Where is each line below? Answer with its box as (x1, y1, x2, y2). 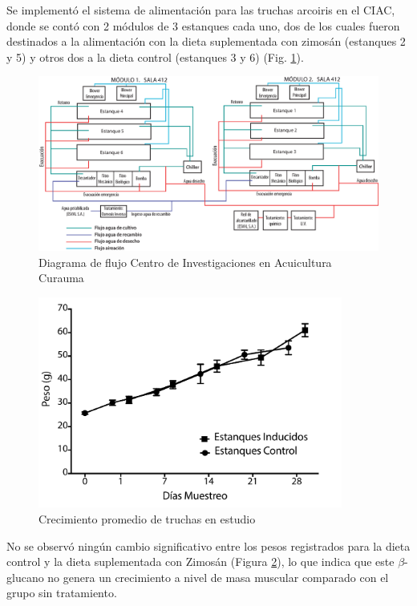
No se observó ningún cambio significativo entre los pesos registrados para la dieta (6, 537, 411, 554)
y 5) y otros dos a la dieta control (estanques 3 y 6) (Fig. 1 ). (6, 48, 304, 65)
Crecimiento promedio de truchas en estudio (38, 510, 256, 527)
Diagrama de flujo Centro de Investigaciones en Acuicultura (38, 253, 332, 270)
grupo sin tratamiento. (6, 584, 117, 601)
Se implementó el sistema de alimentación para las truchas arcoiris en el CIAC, (6, 2, 395, 18)
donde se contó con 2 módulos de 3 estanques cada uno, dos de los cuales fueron (6, 17, 400, 34)
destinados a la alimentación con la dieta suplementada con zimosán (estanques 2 (6, 33, 406, 50)
